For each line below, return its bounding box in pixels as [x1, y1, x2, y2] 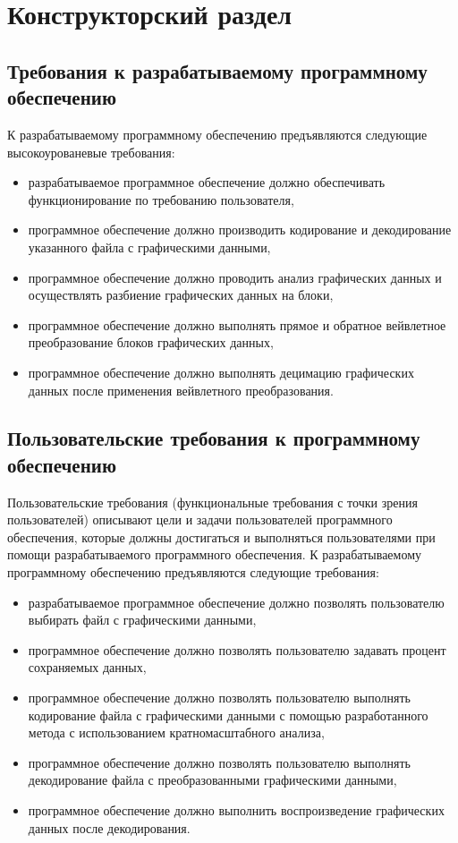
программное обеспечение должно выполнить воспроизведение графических [28, 801, 445, 819]
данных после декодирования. [28, 818, 191, 837]
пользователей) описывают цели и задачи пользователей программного [7, 510, 393, 529]
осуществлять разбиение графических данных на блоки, [28, 285, 334, 304]
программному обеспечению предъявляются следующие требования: [7, 563, 379, 582]
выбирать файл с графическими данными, [28, 610, 257, 629]
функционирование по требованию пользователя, [28, 190, 294, 209]
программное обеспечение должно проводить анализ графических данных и [28, 268, 442, 286]
